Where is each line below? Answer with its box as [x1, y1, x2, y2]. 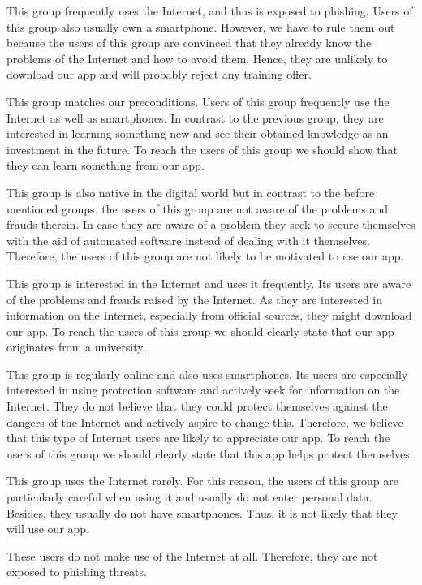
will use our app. [6, 520, 90, 537]
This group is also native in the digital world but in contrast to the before [6, 183, 375, 200]
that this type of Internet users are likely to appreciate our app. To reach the [6, 429, 390, 446]
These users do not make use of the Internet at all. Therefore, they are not [6, 547, 378, 564]
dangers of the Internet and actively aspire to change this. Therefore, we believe [6, 413, 403, 430]
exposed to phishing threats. [6, 563, 147, 580]
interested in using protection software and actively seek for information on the [6, 381, 400, 398]
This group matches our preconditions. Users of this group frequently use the [6, 92, 390, 110]
